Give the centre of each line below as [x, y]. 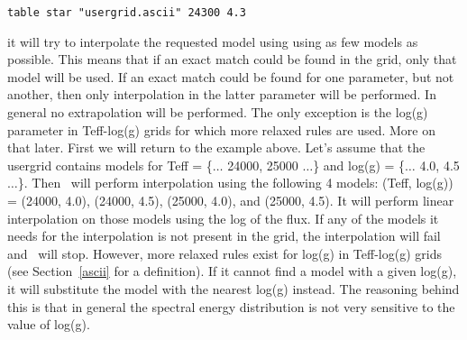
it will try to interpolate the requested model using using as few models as [213, 41]
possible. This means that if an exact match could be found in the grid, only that [232, 59]
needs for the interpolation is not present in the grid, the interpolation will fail [224, 236]
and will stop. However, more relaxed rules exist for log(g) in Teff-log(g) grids [224, 253]
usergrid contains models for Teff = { [110, 165]
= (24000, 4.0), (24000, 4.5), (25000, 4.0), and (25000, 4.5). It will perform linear [231, 200]
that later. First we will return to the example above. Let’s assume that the [216, 147]
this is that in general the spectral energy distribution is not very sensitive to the [231, 306]
